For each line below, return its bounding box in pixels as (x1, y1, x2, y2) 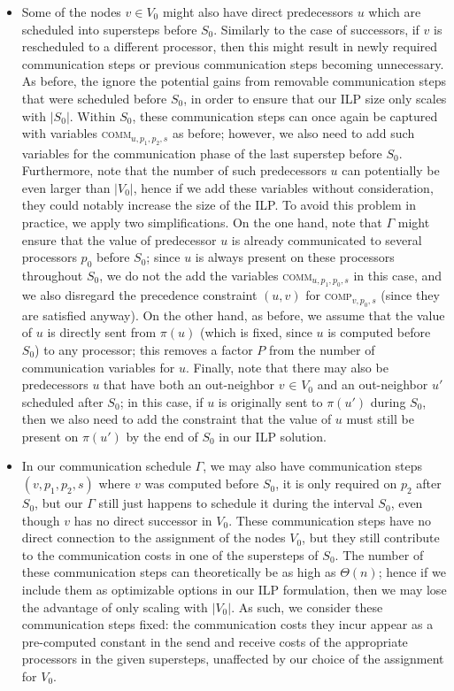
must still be (346, 410, 414, 428)
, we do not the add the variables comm (99, 265, 312, 284)
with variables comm (21, 124, 132, 142)
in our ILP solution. (219, 426, 327, 445)
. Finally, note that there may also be (185, 357, 389, 376)
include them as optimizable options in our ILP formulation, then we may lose (21, 580, 447, 599)
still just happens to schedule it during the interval (98, 494, 374, 512)
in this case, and (353, 265, 442, 284)
